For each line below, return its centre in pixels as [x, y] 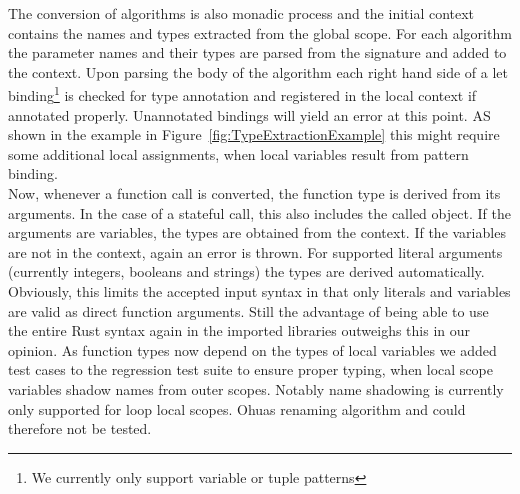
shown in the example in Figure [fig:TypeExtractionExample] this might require [254, 134]
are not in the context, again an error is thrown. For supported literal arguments [255, 251]
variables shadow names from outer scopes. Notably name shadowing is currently [256, 388]
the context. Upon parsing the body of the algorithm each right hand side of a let [258, 71]
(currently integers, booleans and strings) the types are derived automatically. [246, 271]
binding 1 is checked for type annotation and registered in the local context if [242, 94]
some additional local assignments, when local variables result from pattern [238, 153]
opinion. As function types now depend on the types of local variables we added [252, 349]
